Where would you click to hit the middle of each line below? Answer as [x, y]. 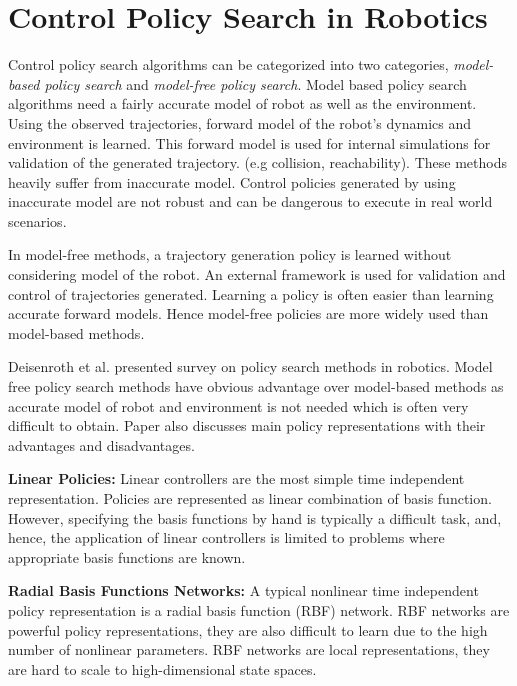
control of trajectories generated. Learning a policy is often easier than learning [251, 293]
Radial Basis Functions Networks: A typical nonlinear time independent [243, 590]
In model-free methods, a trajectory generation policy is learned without [230, 254]
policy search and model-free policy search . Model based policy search [255, 83]
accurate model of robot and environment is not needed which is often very [238, 405]
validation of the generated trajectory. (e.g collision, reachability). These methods [257, 162]
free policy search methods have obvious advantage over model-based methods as [256, 386]
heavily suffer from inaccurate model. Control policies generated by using [232, 181]
